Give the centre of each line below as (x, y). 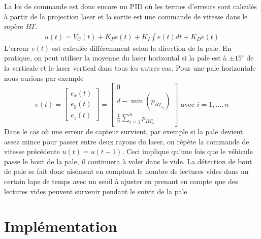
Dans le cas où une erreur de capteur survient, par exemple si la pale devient (124, 131)
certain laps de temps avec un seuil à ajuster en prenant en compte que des (121, 181)
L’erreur (17, 48)
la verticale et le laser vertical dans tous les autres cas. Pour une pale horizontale (130, 68)
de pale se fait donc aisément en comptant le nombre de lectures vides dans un (126, 171)
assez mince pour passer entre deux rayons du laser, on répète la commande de (127, 141)
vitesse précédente (32, 151)
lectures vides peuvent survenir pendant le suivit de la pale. (97, 191)
